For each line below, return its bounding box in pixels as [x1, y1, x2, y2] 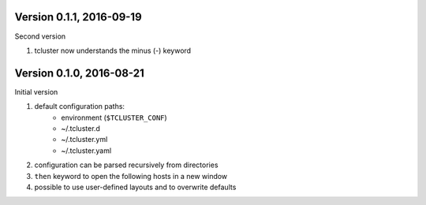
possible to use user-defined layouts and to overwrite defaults [34, 182, 237, 192]
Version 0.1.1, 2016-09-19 [14, 10, 142, 24]
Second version [14, 32, 66, 41]
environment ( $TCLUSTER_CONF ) [61, 113, 167, 122]
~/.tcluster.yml [61, 135, 108, 144]
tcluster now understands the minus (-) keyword [34, 46, 192, 55]
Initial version [14, 87, 58, 96]
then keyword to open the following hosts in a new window [34, 171, 228, 181]
